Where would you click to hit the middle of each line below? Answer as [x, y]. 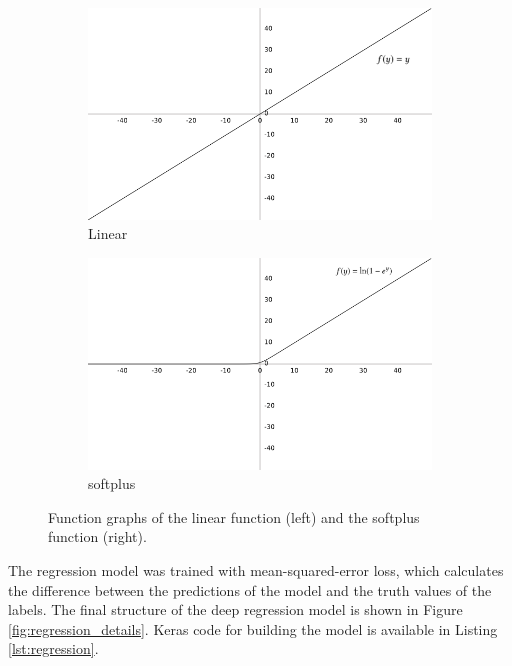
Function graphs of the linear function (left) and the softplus [234, 516]
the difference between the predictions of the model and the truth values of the [250, 589]
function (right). [97, 536]
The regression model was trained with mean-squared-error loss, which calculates [256, 569]
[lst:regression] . [53, 648]
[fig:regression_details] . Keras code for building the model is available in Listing [253, 628]
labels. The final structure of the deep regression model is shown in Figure [235, 609]
